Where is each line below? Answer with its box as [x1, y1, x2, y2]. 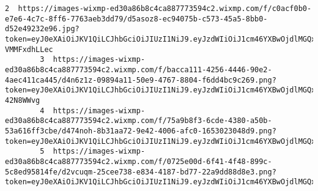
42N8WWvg [5, 95, 40, 105]
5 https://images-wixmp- [40, 147, 146, 156]
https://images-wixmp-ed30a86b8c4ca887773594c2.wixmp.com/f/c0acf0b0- [18, 4, 312, 13]
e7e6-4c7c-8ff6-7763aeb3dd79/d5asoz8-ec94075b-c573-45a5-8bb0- [5, 14, 268, 23]
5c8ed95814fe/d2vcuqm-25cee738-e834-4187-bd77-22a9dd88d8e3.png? [5, 167, 276, 176]
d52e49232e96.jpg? [5, 24, 79, 34]
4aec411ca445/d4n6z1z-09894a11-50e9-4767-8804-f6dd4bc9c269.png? [5, 75, 276, 84]
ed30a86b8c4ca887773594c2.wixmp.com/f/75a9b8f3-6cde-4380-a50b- [5, 116, 272, 125]
